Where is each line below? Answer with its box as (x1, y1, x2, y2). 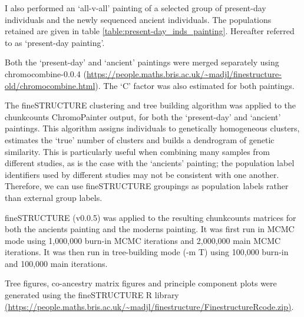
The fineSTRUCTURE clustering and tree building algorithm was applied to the (5, 99, 296, 111)
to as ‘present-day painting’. (5, 36, 105, 48)
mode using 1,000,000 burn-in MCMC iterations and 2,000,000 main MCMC (5, 234, 281, 246)
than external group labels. (5, 191, 103, 203)
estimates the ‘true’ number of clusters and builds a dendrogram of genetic (5, 133, 275, 146)
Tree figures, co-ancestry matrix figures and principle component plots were (5, 277, 277, 289)
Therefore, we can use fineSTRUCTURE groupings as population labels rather (5, 180, 289, 192)
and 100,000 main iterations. (5, 257, 108, 269)
